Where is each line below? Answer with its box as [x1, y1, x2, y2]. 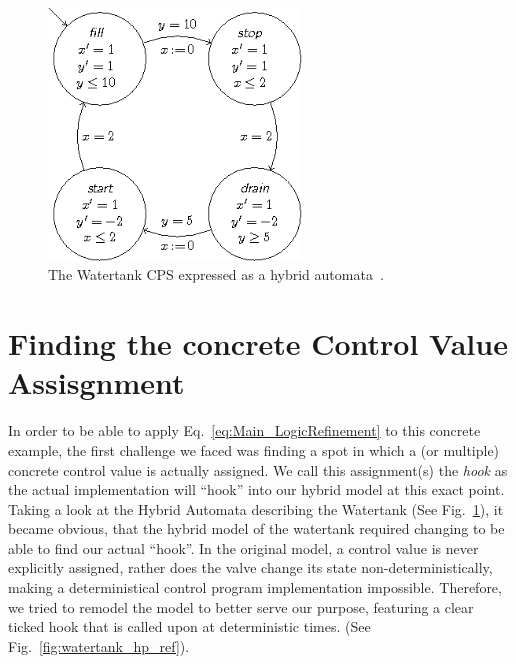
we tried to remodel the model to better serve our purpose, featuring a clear [8, 596, 474, 617]
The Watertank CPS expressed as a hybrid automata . [48, 264, 384, 285]
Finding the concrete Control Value [8, 323, 508, 364]
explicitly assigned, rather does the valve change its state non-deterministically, [8, 557, 493, 578]
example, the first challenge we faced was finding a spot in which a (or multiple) [8, 439, 500, 460]
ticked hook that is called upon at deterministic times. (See [8, 616, 371, 637]
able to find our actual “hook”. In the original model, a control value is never [8, 537, 479, 558]
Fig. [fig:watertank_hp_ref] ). [8, 635, 190, 656]
